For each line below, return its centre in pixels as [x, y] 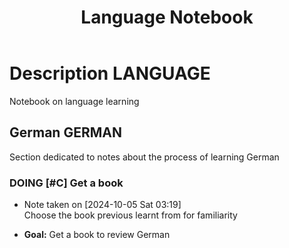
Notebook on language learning [74, 101]
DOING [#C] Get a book [66, 183]
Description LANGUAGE [110, 73]
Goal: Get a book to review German [97, 235]
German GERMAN [65, 132]
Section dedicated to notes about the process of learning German [144, 157]
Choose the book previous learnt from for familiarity [130, 215]
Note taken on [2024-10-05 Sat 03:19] [102, 205]
